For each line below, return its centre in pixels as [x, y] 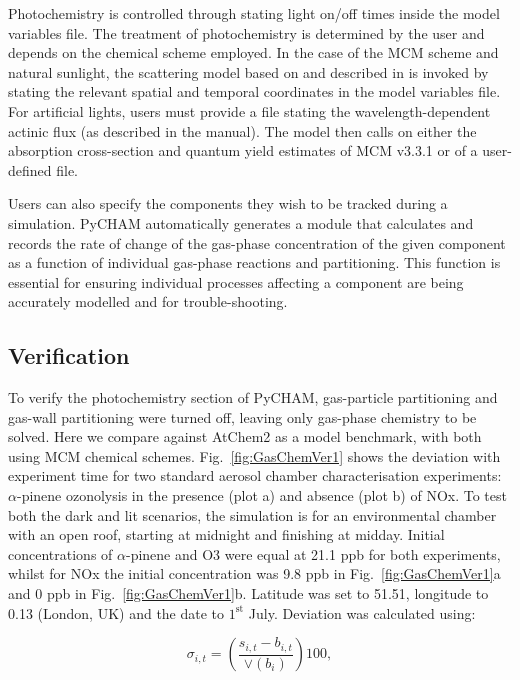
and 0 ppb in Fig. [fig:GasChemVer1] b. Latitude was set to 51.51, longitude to [248, 593]
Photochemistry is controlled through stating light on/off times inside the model [254, 13]
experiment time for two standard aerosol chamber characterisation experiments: [255, 475]
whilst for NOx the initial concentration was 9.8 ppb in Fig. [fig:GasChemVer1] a [254, 573]
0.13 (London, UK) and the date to [116, 612]
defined [30, 169]
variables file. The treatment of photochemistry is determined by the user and [246, 32]
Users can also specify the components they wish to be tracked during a [228, 203]
